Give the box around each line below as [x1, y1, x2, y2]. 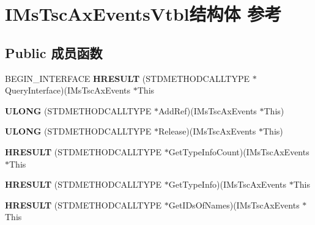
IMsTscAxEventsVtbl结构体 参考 [5, 1, 282, 26]
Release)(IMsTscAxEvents [158, 125, 256, 138]
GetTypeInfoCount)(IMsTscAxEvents [168, 145, 309, 158]
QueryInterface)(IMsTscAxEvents [5, 84, 131, 97]
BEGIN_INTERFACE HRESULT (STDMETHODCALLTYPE [5, 72, 250, 84]
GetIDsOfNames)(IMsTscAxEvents [168, 198, 300, 211]
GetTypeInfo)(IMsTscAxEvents [168, 178, 286, 191]
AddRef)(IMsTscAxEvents [158, 104, 257, 117]
